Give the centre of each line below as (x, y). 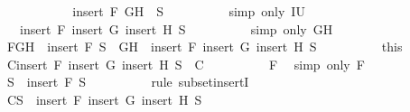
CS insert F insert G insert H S (104, 99)
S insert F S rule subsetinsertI (128, 82)
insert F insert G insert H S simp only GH (176, 28)
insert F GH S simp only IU (189, 11)
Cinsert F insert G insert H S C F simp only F (186, 64)
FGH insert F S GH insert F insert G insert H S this (205, 47)
